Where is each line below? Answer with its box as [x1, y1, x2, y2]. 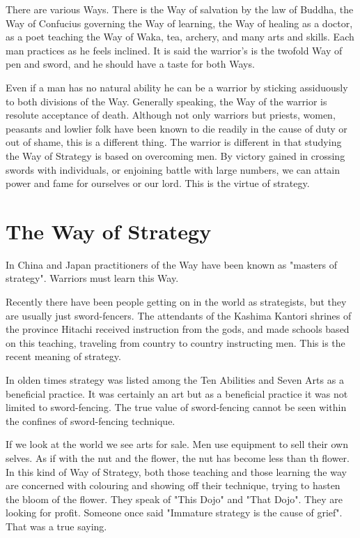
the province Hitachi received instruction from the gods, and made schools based [6, 322, 350, 336]
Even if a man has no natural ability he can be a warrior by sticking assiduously [6, 80, 348, 94]
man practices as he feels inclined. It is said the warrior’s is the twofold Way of [6, 43, 343, 57]
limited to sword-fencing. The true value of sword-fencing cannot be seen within [6, 400, 347, 414]
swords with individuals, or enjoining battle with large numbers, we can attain [6, 162, 341, 177]
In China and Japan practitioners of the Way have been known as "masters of [6, 257, 338, 271]
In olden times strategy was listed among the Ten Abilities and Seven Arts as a [6, 373, 344, 387]
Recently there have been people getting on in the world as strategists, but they [6, 294, 347, 309]
